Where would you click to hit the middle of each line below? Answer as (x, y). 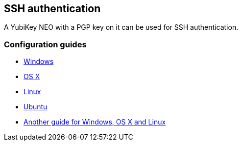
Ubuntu (36, 107)
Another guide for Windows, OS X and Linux (95, 122)
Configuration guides (45, 44)
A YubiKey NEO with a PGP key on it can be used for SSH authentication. (121, 27)
